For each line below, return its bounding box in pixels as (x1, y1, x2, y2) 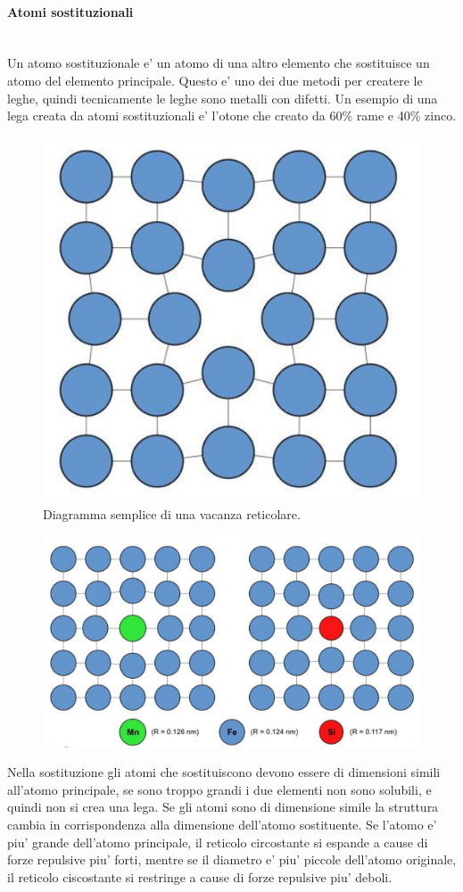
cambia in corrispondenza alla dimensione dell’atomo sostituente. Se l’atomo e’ (7, 815, 437, 834)
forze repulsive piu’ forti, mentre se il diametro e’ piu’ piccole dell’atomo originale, (7, 850, 457, 869)
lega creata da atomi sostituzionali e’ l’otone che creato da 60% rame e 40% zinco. (7, 106, 457, 125)
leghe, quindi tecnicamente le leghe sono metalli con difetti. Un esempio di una (7, 88, 438, 107)
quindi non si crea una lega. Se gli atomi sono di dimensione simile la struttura (7, 797, 439, 816)
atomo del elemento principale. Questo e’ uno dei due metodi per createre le (7, 70, 423, 89)
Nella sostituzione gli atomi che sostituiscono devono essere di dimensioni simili (7, 763, 441, 781)
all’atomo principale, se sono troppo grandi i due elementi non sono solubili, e (7, 780, 432, 798)
